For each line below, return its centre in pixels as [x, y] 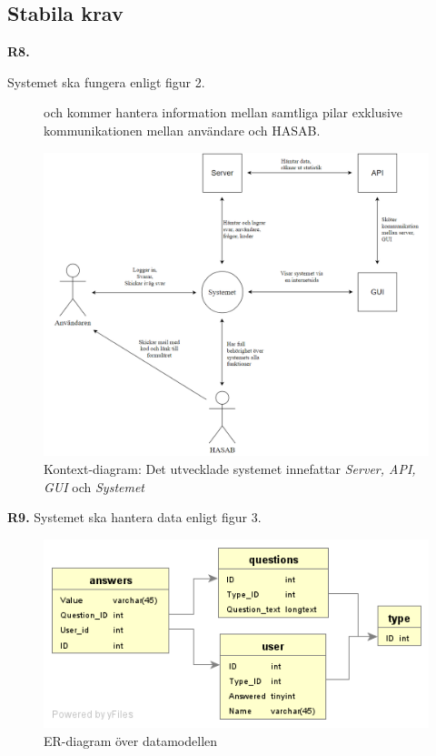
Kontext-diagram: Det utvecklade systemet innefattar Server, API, [230, 468]
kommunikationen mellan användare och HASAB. [182, 130]
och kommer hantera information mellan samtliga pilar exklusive [223, 112]
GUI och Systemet [94, 486]
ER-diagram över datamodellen [131, 740]
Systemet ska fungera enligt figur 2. [106, 81]
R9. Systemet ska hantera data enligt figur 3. [134, 517]
